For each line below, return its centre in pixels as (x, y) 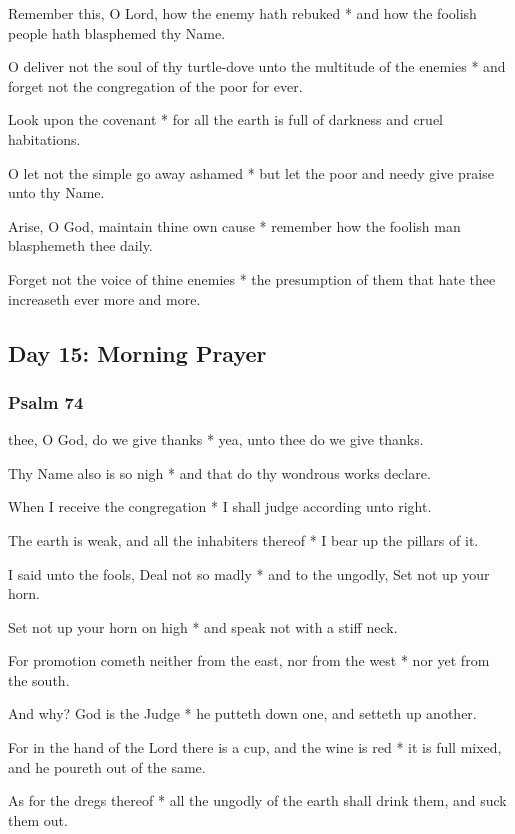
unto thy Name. (56, 192)
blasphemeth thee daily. (80, 245)
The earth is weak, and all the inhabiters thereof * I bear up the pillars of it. (243, 539)
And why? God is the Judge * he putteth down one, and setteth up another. (242, 713)
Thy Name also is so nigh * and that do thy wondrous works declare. (219, 472)
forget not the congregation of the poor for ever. (155, 85)
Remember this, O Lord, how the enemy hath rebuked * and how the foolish (242, 13)
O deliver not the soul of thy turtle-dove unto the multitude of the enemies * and (257, 66)
